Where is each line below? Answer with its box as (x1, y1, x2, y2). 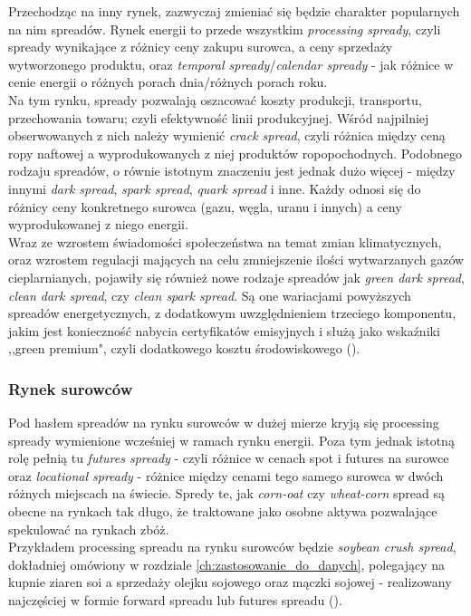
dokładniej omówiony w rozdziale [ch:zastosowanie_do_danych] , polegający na (8, 554, 446, 573)
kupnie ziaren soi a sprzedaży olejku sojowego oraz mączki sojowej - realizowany (8, 573, 452, 592)
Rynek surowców (8, 377, 133, 399)
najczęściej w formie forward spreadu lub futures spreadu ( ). (8, 591, 342, 610)
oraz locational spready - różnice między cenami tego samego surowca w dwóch (8, 466, 444, 485)
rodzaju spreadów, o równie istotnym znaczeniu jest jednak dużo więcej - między (8, 161, 456, 180)
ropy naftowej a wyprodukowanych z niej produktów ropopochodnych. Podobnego (8, 143, 462, 162)
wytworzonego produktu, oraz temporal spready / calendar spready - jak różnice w (8, 54, 454, 73)
